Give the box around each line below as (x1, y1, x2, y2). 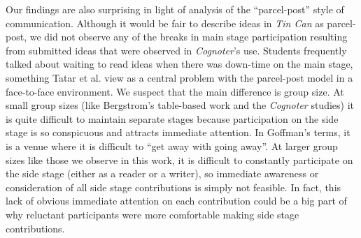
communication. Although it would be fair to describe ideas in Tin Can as (6, 15, 324, 30)
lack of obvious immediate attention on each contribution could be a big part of (6, 193, 347, 208)
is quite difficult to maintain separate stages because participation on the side (6, 111, 339, 126)
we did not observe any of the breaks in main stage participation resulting (29, 29, 348, 44)
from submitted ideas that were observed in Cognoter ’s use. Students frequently (6, 43, 347, 57)
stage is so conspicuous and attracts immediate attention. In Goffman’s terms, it (6, 125, 351, 140)
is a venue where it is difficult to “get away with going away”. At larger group (6, 138, 338, 153)
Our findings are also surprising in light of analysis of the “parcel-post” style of (6, 2, 344, 16)
